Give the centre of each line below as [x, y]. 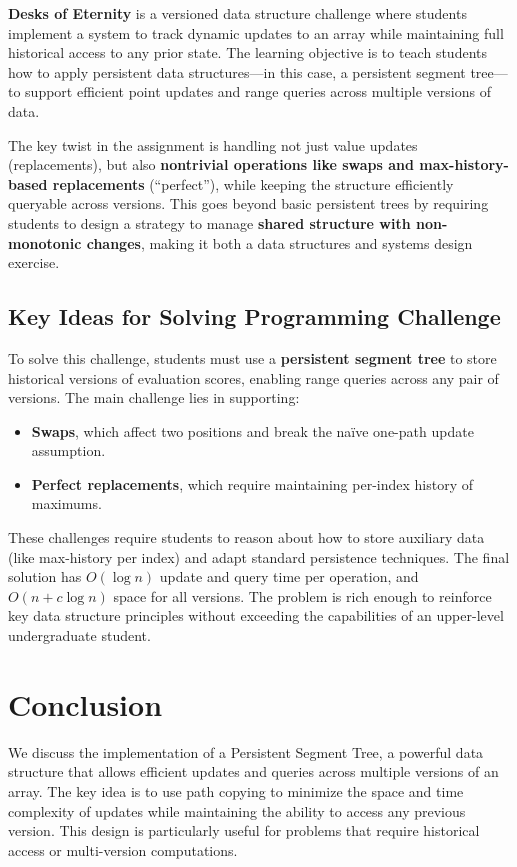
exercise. [34, 262]
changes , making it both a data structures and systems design [279, 242]
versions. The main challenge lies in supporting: [154, 397]
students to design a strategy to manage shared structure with [209, 222]
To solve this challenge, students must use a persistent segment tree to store [252, 357]
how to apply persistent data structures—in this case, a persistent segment [237, 71]
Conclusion [85, 703]
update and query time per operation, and [289, 576]
